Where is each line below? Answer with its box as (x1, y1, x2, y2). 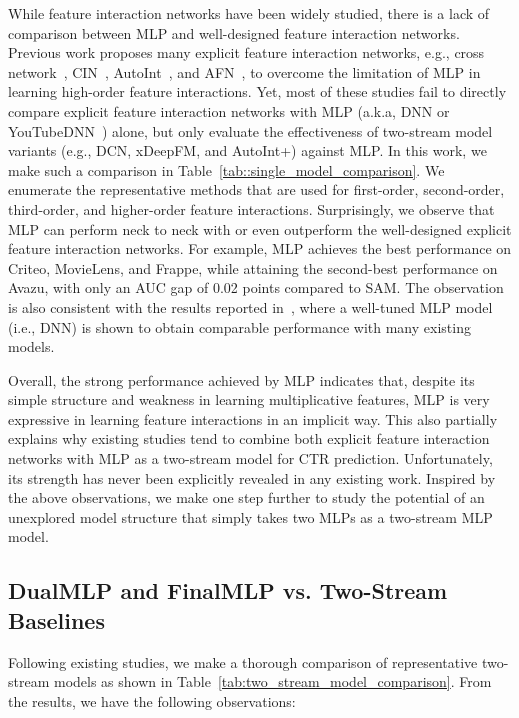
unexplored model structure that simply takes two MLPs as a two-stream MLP (8, 506, 493, 527)
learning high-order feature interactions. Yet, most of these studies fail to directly (8, 81, 507, 102)
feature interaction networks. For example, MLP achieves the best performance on (8, 238, 512, 259)
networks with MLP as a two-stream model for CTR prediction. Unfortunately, (8, 448, 493, 469)
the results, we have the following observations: (8, 690, 296, 711)
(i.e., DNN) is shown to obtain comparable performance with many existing (8, 316, 471, 337)
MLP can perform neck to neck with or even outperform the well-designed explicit (8, 218, 512, 239)
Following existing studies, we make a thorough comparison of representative (8, 651, 478, 672)
